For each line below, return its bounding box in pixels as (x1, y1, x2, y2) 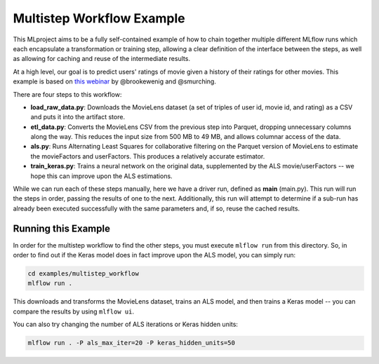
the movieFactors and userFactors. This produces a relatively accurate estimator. (30, 151, 265, 161)
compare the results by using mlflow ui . (13, 307, 135, 316)
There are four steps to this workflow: (13, 90, 122, 98)
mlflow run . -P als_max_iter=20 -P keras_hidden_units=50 (27, 339, 235, 347)
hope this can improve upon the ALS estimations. (30, 172, 173, 180)
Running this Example (13, 222, 110, 234)
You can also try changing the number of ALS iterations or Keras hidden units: (13, 320, 239, 329)
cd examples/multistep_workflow (27, 270, 140, 278)
